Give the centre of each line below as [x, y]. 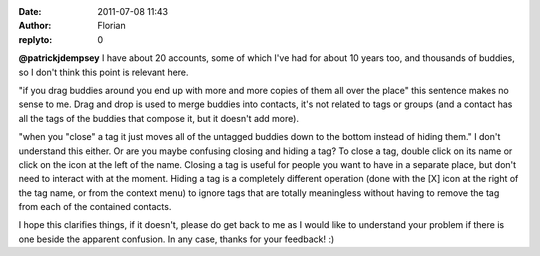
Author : [35, 26]
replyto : [35, 39]
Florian [111, 26]
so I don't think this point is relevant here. [103, 72]
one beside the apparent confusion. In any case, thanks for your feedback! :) [176, 239]
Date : [30, 11]
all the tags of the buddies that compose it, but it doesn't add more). [159, 118]
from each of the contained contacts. [95, 207]
